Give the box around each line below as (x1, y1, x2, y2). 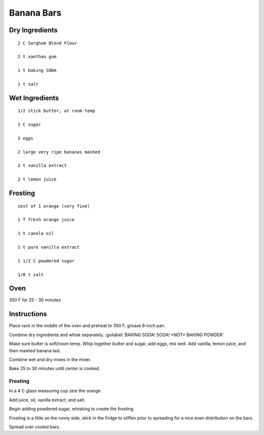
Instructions (9, 310, 47, 318)
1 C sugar (18, 122, 41, 127)
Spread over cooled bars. (9, 424, 61, 430)
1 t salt (18, 81, 39, 87)
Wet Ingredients (9, 93, 59, 102)
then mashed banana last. (9, 347, 61, 353)
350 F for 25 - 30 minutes (9, 297, 61, 303)
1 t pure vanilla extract (18, 244, 80, 250)
